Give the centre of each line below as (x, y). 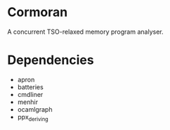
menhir (28, 102)
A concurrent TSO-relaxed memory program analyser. (85, 32)
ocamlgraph (35, 109)
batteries (30, 87)
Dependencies (51, 60)
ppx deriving (33, 118)
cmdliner (30, 94)
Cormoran (38, 12)
